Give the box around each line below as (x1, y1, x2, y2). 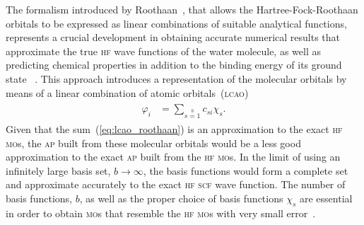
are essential (299, 190, 353, 205)
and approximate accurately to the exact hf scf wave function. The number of (6, 177, 346, 192)
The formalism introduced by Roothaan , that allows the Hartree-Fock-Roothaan (6, 2, 358, 16)
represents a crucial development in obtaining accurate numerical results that (6, 30, 341, 45)
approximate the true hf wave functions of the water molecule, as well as (6, 43, 321, 58)
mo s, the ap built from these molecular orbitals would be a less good (6, 135, 301, 150)
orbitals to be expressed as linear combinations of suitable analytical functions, (6, 16, 347, 30)
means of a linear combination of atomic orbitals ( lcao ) (6, 85, 249, 100)
